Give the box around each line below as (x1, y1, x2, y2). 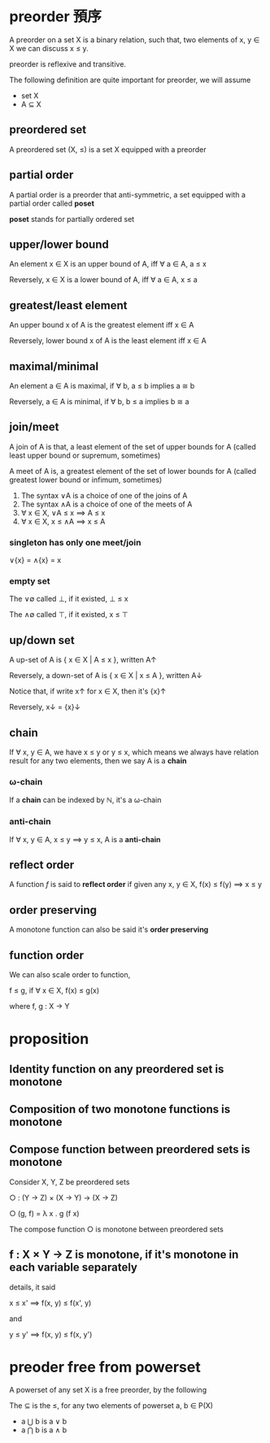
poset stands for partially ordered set (9, 214, 135, 224)
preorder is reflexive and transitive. (9, 59, 127, 69)
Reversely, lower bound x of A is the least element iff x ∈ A (9, 336, 207, 346)
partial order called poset (9, 198, 94, 208)
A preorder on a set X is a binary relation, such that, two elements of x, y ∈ (9, 34, 260, 45)
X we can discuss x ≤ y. (9, 43, 89, 53)
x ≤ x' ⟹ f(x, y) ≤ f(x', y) (9, 1297, 92, 1307)
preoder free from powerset (9, 1358, 202, 1376)
